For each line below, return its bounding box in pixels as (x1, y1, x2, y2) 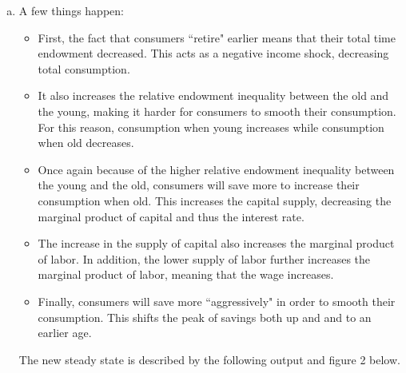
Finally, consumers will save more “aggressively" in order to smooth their (38, 292, 396, 309)
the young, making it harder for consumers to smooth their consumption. (38, 102, 396, 119)
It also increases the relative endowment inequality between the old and (38, 87, 389, 104)
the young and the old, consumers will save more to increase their (38, 177, 360, 193)
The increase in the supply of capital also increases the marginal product (38, 235, 395, 252)
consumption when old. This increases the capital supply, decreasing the (38, 192, 392, 208)
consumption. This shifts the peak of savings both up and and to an (38, 308, 372, 325)
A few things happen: (18, 2, 124, 18)
